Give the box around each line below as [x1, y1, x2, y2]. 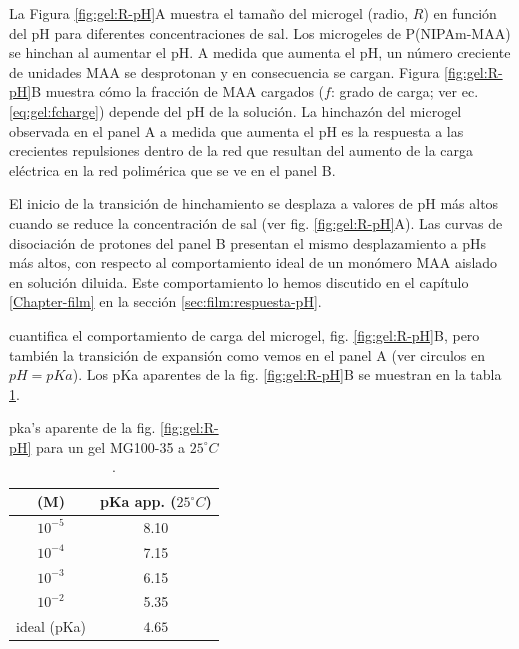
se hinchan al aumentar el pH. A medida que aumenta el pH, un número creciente [9, 42, 511, 63]
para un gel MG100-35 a [35, 436, 186, 457]
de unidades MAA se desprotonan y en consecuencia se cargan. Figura [9, 61, 440, 82]
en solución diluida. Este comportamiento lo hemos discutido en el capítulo [9, 271, 469, 292]
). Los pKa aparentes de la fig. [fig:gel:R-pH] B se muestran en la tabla [72, 364, 502, 385]
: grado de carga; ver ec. [330, 81, 479, 102]
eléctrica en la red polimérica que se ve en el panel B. [9, 159, 336, 180]
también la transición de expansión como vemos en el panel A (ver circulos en [9, 344, 485, 365]
